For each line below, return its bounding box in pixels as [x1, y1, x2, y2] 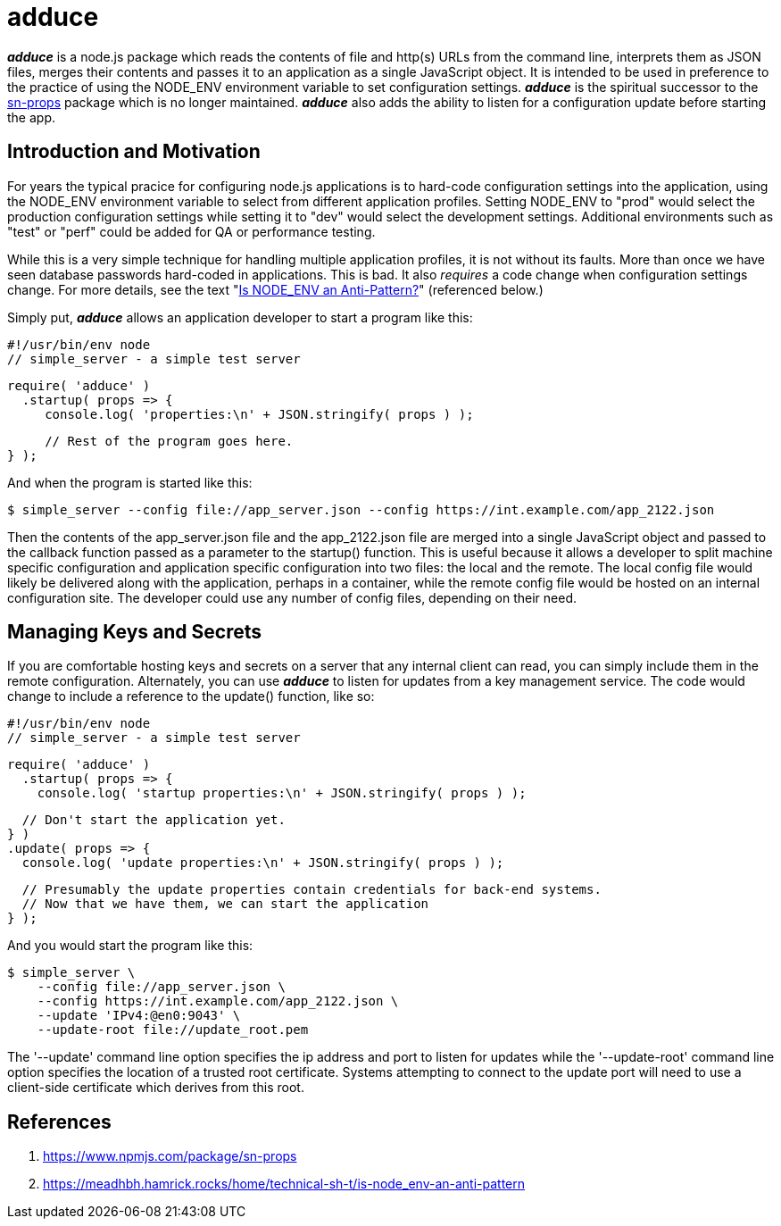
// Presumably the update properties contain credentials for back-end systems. [21, 882, 602, 897]
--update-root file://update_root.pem [37, 1022, 309, 1038]
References [7, 1110, 112, 1133]
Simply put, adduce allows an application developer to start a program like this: [7, 309, 473, 325]
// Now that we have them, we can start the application [21, 897, 429, 912]
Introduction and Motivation [7, 140, 261, 163]
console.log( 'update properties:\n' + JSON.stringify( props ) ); [21, 855, 504, 871]
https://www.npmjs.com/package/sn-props [43, 1148, 297, 1164]
